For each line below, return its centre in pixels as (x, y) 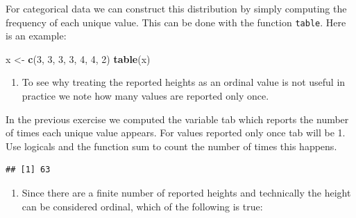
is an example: (36, 36)
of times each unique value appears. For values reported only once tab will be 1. (176, 133)
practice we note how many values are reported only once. (145, 96)
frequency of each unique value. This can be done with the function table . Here (176, 22)
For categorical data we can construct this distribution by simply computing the (176, 8)
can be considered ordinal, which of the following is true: (142, 206)
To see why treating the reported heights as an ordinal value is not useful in (184, 82)
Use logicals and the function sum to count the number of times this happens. (171, 146)
